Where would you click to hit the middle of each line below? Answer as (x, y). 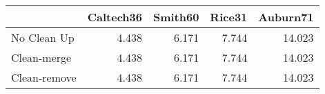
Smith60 (176, 17)
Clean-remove (44, 77)
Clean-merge (41, 57)
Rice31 (229, 17)
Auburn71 (286, 17)
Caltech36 (115, 17)
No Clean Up (43, 37)
